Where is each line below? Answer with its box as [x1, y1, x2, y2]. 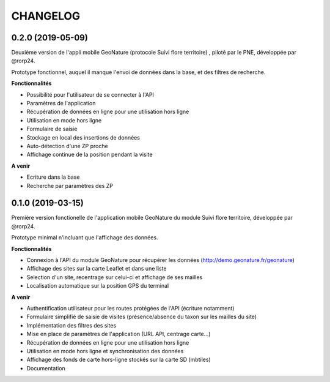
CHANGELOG [11, 9, 81, 23]
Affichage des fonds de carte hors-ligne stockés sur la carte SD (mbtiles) [26, 356, 211, 364]
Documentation [26, 364, 65, 372]
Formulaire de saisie [26, 125, 78, 133]
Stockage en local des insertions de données [26, 133, 141, 141]
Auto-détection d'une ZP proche [26, 142, 108, 149]
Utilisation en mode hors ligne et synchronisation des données [26, 347, 184, 354]
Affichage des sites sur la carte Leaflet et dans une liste [26, 265, 167, 272]
